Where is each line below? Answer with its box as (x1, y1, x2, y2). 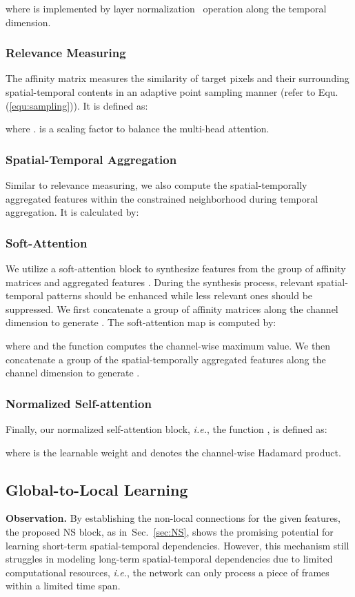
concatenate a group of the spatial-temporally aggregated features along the (6, 352, 326, 366)
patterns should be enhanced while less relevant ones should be (46, 288, 313, 303)
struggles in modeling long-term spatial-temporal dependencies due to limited (6, 552, 333, 566)
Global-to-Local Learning (6, 478, 188, 500)
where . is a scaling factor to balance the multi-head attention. (6, 121, 270, 136)
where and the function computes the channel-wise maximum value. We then (6, 338, 331, 352)
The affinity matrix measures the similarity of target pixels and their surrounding (6, 71, 349, 85)
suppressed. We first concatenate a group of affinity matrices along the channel (6, 301, 338, 316)
